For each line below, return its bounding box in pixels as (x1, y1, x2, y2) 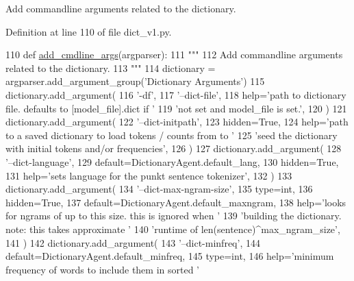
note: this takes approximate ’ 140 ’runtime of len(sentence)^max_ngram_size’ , (5, 221, 340, 236)
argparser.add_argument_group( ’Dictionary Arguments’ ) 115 (5, 74, 265, 88)
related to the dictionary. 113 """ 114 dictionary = (5, 60, 216, 75)
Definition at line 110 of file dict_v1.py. (5, 24, 172, 38)
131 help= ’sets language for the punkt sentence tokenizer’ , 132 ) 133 (5, 168, 292, 182)
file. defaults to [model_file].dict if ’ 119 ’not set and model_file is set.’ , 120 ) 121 (5, 101, 347, 115)
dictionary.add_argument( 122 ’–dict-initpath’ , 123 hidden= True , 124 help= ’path (5, 114, 349, 129)
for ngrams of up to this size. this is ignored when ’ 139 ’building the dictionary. (5, 208, 342, 223)
